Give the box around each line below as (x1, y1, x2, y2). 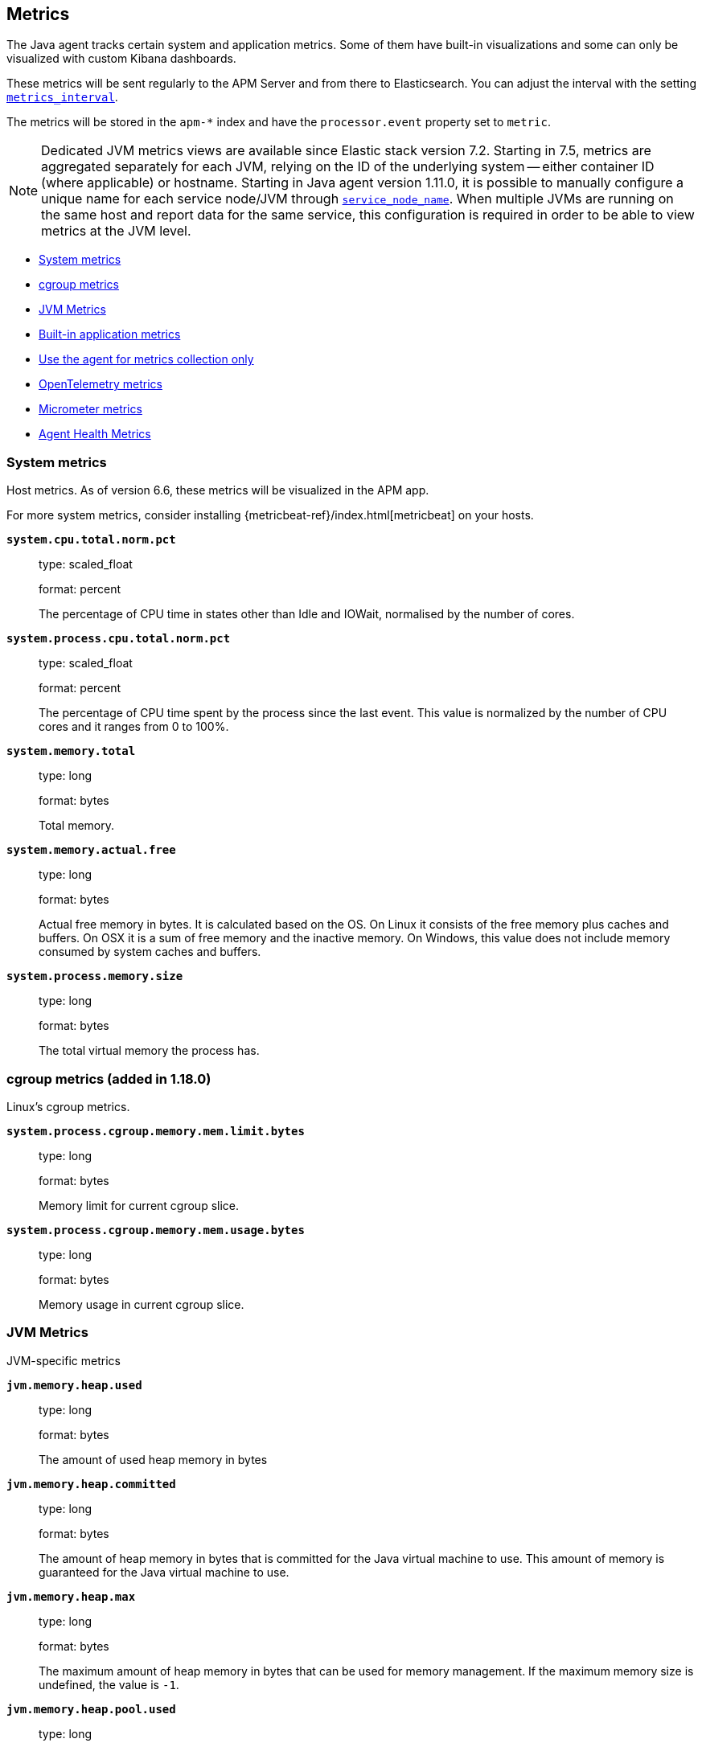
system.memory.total (6, 744, 136, 758)
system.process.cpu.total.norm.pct (6, 632, 231, 646)
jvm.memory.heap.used (6, 1378, 142, 1392)
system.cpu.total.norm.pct (6, 533, 176, 547)
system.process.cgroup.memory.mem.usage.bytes (6, 1223, 305, 1236)
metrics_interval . (6, 90, 118, 105)
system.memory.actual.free (6, 843, 176, 857)
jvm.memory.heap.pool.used (6, 1702, 176, 1716)
